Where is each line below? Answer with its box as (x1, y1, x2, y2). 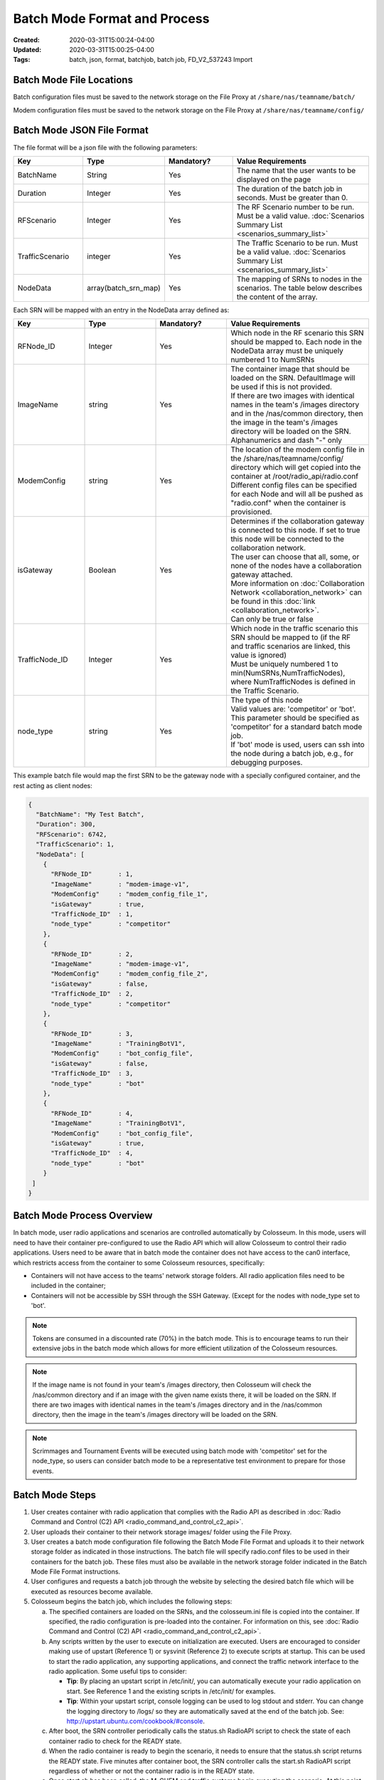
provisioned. (230, 507, 272, 517)
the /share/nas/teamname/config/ (230, 454, 344, 464)
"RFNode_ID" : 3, (50, 1030, 134, 1037)
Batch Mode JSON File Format (13, 125, 149, 137)
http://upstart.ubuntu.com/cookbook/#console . (66, 1717, 206, 1725)
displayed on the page (236, 174, 311, 184)
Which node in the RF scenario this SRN (230, 328, 364, 338)
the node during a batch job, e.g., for (230, 748, 353, 758)
